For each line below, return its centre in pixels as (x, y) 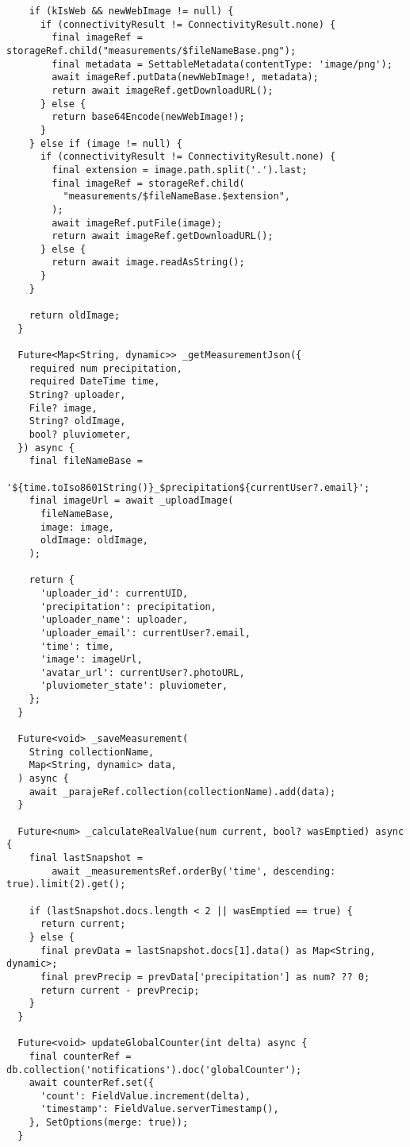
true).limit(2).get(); (66, 884)
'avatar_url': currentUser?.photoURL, (142, 672)
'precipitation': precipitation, (128, 606)
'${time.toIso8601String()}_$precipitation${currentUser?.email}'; (188, 487)
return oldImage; (75, 316)
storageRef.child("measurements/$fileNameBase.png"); (151, 50)
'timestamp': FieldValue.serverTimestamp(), (159, 1109)
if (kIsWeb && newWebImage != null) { (131, 11)
